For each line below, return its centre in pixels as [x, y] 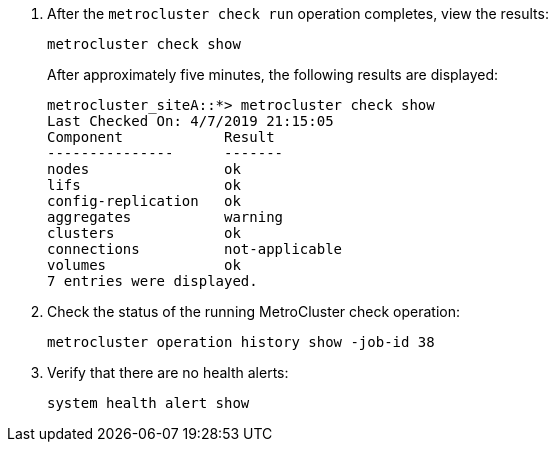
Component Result [161, 137]
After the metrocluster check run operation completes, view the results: [298, 13]
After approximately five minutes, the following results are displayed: [273, 74]
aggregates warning [165, 217]
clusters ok [144, 233]
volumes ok [144, 265]
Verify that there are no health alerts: [168, 372]
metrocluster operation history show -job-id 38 [241, 342]
